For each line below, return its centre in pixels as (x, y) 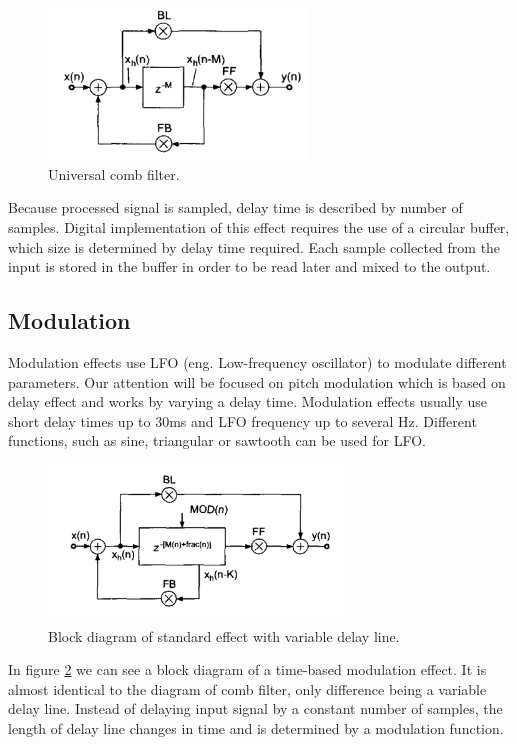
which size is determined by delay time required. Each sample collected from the (254, 246)
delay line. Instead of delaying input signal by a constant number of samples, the (255, 708)
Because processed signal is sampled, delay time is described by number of (235, 207)
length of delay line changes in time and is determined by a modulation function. (256, 728)
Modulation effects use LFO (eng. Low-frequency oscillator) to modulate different (257, 361)
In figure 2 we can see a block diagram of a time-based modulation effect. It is (247, 669)
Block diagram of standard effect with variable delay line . (224, 635)
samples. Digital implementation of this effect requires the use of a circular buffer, (259, 227)
